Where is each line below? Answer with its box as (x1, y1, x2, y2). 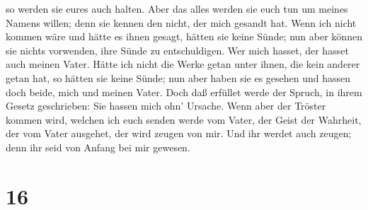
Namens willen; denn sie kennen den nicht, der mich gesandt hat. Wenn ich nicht (6, 15, 357, 30)
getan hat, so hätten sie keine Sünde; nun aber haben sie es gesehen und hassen (6, 70, 351, 85)
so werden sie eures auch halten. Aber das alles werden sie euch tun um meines (6, 1, 348, 16)
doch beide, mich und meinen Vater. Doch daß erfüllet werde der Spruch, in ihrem (6, 84, 362, 99)
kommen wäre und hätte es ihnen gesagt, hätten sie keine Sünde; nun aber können (6, 29, 362, 44)
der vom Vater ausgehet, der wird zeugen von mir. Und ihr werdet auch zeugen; (6, 126, 352, 141)
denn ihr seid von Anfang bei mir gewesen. (6, 139, 190, 154)
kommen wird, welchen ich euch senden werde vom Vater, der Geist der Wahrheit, (6, 112, 362, 127)
